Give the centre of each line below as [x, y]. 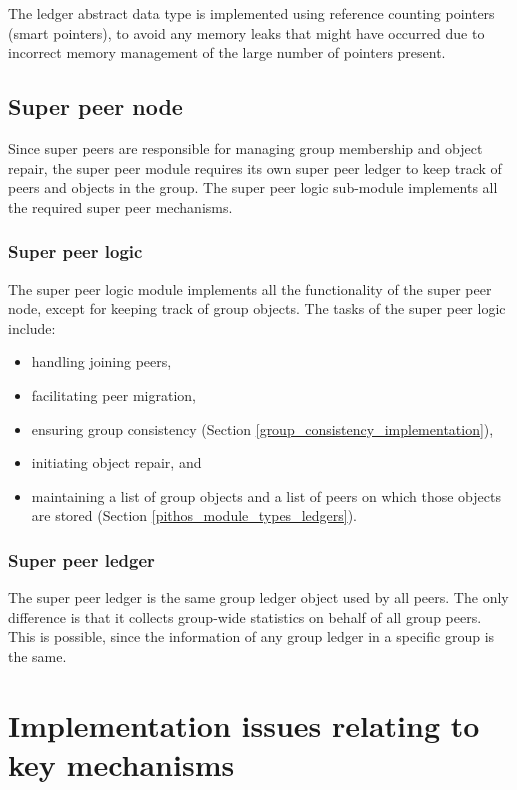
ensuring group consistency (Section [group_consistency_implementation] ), [262, 428]
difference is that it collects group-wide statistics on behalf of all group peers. [245, 616]
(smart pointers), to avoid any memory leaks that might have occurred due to [246, 32]
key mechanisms [121, 763]
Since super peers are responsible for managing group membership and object [245, 147]
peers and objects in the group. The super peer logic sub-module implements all [253, 187]
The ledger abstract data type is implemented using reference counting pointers [251, 13]
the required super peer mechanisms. [120, 206]
